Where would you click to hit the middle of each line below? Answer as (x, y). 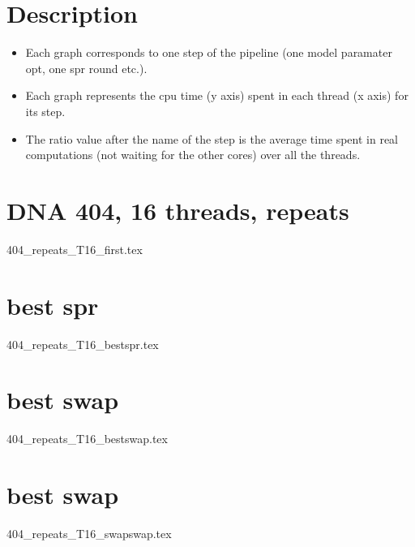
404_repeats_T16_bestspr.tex (83, 344)
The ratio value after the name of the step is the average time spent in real (212, 138)
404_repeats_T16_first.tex (75, 249)
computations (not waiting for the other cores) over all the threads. (193, 155)
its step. (45, 111)
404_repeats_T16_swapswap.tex (89, 533)
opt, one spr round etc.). (86, 68)
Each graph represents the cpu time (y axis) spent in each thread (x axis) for (217, 95)
